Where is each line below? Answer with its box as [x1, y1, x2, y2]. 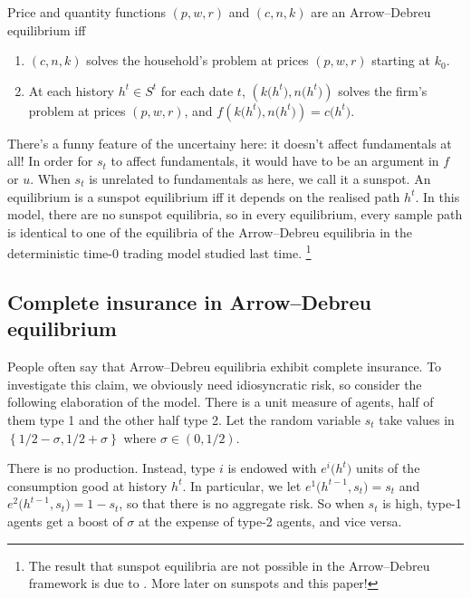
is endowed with [227, 458, 317, 477]
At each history [28, 81, 115, 100]
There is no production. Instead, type [7, 458, 216, 477]
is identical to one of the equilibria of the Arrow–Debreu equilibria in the [7, 222, 412, 241]
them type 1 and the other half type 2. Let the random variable [7, 410, 360, 429]
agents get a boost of [7, 511, 123, 530]
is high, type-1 [382, 494, 462, 513]
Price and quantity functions [7, 3, 166, 21]
